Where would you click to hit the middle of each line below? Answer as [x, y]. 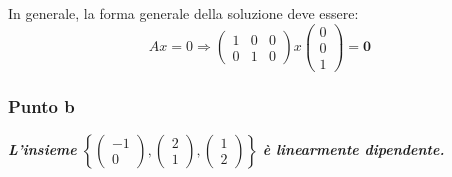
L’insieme [42, 148]
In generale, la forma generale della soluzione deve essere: [183, 13]
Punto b [41, 105]
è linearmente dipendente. [353, 148]
